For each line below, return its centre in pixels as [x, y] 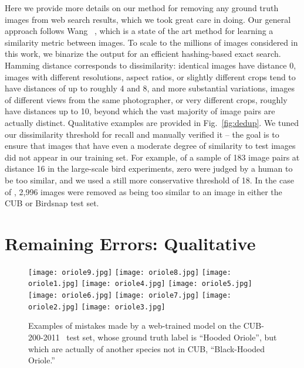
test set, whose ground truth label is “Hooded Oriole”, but [172, 337]
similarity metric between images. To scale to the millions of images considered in [151, 42]
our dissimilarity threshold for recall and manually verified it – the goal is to [142, 134]
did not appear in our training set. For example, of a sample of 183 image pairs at [152, 157]
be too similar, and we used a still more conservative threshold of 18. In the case [149, 180]
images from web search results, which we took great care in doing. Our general [148, 19]
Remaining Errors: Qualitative [130, 243]
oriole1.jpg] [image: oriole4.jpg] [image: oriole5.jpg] [140, 284]
